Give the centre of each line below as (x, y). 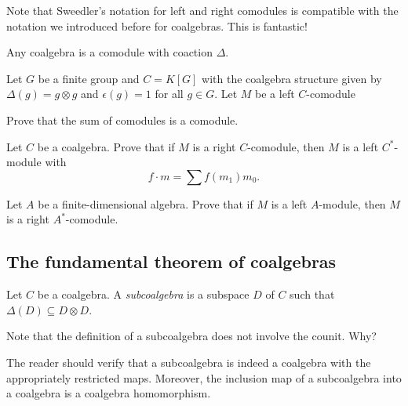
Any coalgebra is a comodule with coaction (109, 52)
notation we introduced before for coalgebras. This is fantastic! (157, 25)
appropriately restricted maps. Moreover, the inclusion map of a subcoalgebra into (204, 377)
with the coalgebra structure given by (292, 78)
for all (169, 94)
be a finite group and (89, 78)
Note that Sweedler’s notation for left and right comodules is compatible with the (202, 10)
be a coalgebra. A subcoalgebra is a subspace (143, 294)
